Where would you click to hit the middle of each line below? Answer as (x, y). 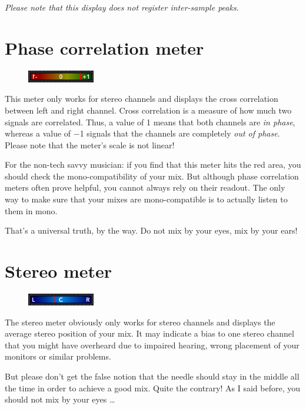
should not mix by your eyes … (60, 399)
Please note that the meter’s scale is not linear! (90, 144)
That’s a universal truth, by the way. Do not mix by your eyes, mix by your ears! (151, 230)
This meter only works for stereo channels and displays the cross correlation (142, 99)
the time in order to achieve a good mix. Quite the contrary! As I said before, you (152, 388)
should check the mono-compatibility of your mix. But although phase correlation (152, 176)
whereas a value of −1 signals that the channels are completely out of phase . (142, 133)
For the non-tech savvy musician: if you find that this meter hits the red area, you (153, 164)
